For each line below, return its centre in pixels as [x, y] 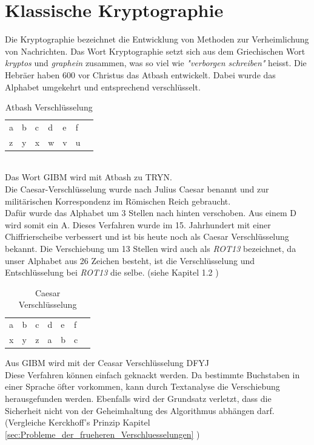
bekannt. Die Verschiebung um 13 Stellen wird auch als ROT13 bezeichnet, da [151, 249]
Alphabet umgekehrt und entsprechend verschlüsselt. [103, 87]
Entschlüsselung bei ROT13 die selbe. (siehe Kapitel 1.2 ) [112, 272]
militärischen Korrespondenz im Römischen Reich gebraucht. [118, 201]
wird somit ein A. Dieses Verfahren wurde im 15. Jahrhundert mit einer [138, 224]
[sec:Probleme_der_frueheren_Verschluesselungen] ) [102, 434]
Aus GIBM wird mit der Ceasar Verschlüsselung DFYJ [107, 363]
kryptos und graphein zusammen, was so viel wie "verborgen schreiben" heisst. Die [156, 63]
